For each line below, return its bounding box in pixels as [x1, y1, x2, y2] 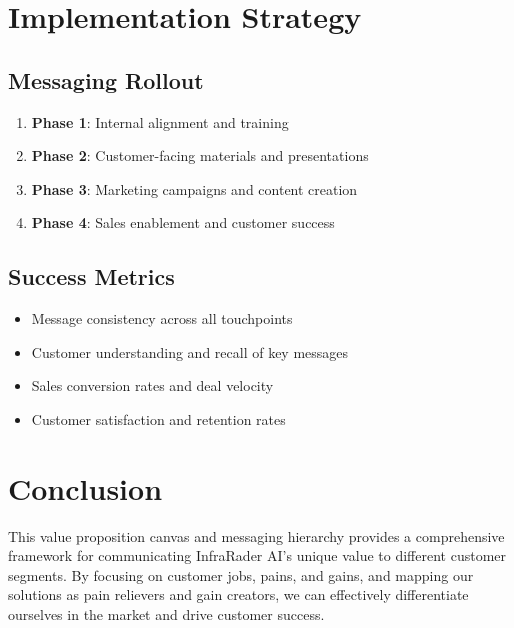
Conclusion [8, 467, 163, 508]
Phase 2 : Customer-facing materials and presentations [31, 145, 369, 166]
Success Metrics [8, 261, 175, 292]
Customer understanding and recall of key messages [31, 341, 349, 362]
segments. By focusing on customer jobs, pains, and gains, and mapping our [8, 564, 474, 585]
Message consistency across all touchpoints [31, 308, 293, 329]
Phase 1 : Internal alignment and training [31, 111, 289, 132]
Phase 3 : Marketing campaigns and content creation [31, 178, 358, 199]
